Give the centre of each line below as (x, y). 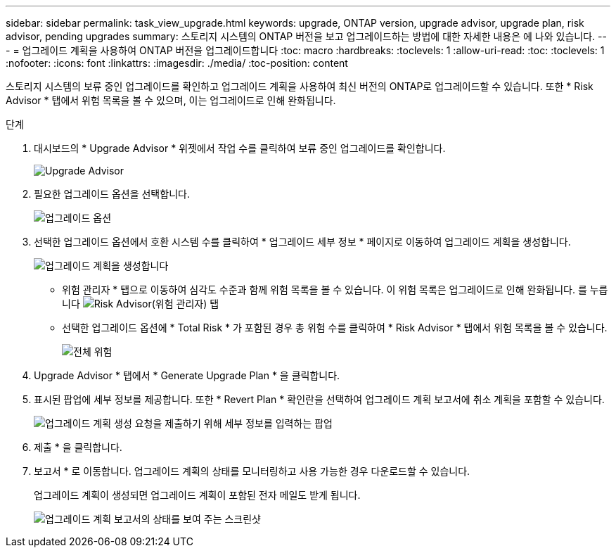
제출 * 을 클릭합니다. (78, 447)
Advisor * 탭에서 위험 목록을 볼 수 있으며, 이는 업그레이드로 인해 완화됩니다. (171, 100)
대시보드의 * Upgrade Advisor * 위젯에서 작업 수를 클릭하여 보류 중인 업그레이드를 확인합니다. (240, 148)
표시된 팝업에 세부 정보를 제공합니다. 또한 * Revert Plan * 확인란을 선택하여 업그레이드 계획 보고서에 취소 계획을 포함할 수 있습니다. (319, 399)
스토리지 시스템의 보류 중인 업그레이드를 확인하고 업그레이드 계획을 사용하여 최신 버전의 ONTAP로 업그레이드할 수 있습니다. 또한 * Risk (300, 86)
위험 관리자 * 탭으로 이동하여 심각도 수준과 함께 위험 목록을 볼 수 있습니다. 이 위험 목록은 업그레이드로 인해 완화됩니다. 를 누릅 (335, 290)
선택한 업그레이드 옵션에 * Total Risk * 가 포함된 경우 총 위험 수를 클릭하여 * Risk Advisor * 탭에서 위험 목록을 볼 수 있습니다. (335, 328)
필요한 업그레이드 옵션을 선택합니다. (112, 194)
